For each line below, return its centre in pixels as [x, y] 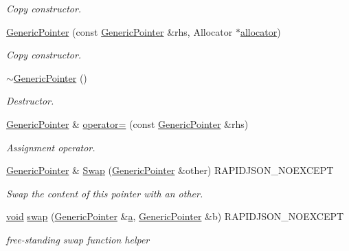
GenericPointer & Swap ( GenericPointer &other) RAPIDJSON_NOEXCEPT [170, 170]
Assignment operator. [51, 147]
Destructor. [30, 101]
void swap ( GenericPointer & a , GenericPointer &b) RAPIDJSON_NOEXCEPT [175, 216]
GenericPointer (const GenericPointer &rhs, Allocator [120, 31]
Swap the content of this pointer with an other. [105, 193]
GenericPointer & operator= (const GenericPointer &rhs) [127, 123]
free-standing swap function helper [78, 239]
